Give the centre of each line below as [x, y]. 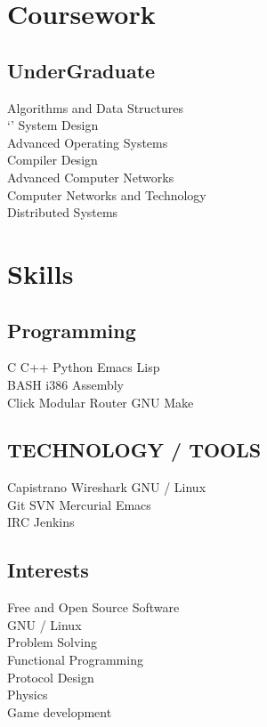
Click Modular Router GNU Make [101, 402]
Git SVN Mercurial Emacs [79, 504]
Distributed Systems [63, 212]
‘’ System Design [53, 125]
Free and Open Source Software [93, 607]
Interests [48, 570]
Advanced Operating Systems [88, 142]
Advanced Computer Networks [91, 177]
